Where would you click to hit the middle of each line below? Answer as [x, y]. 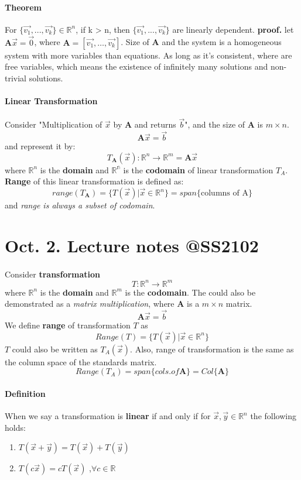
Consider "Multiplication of [54, 124]
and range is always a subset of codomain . [80, 205]
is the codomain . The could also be [190, 292]
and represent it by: [40, 146]
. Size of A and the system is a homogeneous [201, 42]
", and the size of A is [224, 124]
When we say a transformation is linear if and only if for [108, 416]
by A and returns [145, 124]
